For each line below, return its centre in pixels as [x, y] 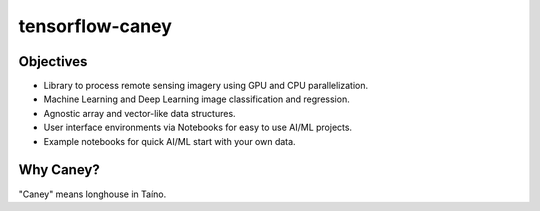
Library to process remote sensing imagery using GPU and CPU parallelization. [206, 86]
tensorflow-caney [95, 26]
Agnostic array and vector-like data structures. [139, 113]
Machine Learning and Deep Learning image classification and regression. [196, 99]
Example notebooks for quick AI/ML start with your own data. [169, 141]
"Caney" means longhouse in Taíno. [92, 194]
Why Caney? [59, 170]
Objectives [53, 61]
